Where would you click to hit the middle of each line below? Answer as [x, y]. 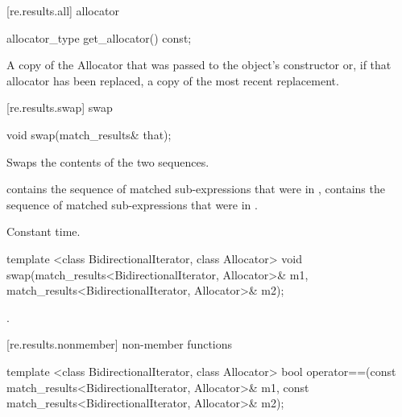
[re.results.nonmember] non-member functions [120, 344]
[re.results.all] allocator [63, 10]
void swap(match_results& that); [89, 134]
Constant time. [44, 231]
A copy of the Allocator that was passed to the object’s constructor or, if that [199, 65]
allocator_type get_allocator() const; [99, 37]
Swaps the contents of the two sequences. [108, 161]
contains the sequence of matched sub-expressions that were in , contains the [196, 189]
